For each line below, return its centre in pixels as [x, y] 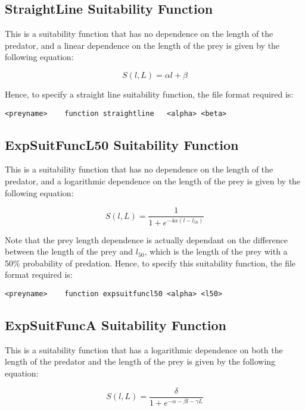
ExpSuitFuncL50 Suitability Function [122, 144]
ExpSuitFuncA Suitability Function [116, 325]
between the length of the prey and [69, 251]
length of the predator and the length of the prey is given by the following [140, 361]
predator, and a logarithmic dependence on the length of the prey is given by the [153, 181]
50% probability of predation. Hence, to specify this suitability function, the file [150, 263]
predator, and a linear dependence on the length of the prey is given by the [142, 45]
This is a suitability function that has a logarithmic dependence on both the [144, 349]
